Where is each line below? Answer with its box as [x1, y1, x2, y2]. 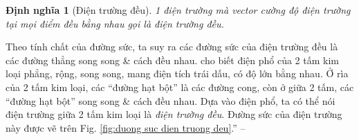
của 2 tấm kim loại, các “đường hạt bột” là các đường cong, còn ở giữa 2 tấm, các [6, 79, 354, 94]
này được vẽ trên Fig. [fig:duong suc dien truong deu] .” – [6, 120, 246, 134]
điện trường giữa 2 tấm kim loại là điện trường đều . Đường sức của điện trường [6, 107, 342, 121]
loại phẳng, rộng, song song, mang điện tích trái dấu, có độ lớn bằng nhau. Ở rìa [6, 66, 349, 81]
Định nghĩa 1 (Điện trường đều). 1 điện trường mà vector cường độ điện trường [6, 3, 351, 17]
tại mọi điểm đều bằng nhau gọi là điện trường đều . [6, 16, 224, 30]
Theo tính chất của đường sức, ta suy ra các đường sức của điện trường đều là [6, 39, 338, 54]
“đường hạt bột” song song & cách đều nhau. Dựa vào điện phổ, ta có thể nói [6, 93, 335, 108]
